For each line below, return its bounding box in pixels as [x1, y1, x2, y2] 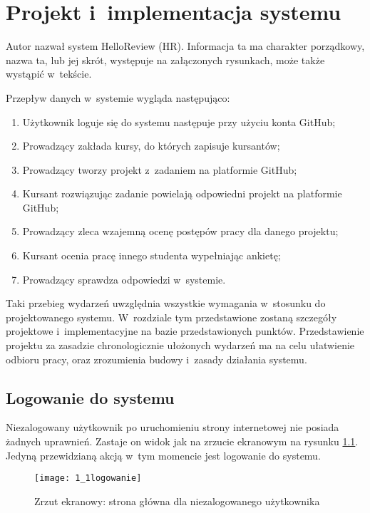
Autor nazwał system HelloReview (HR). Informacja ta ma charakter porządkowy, [6, 38, 365, 53]
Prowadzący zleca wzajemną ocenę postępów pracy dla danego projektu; [22, 224, 339, 239]
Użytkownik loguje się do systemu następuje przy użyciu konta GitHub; [22, 114, 336, 129]
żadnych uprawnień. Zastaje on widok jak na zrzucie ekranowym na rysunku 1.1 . [6, 434, 359, 449]
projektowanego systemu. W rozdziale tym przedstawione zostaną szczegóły [6, 309, 337, 324]
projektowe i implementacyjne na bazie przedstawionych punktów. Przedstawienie [6, 323, 364, 338]
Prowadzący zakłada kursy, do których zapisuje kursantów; [22, 138, 280, 153]
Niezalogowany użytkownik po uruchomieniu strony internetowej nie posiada [6, 420, 339, 435]
